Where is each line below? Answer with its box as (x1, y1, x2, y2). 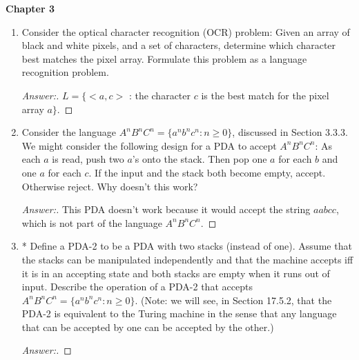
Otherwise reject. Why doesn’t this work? (21, 179, 198, 193)
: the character (128, 88, 191, 102)
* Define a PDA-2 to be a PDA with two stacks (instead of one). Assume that (21, 239, 352, 253)
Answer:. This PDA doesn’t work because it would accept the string (21, 202, 311, 217)
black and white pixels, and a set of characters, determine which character (21, 38, 336, 52)
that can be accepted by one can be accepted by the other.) (21, 319, 274, 334)
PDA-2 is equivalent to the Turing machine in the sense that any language (21, 306, 337, 321)
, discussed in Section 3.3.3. (232, 125, 348, 139)
